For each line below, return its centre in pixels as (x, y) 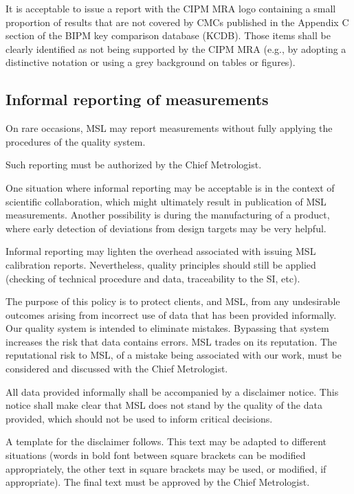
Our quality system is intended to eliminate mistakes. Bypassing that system (167, 328)
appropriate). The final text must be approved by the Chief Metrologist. (158, 482)
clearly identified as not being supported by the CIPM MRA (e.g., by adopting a (176, 48)
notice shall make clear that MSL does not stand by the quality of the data (164, 405)
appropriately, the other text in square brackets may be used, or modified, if (166, 468)
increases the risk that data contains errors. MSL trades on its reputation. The (172, 341)
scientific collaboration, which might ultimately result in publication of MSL (166, 201)
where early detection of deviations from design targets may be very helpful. (166, 228)
